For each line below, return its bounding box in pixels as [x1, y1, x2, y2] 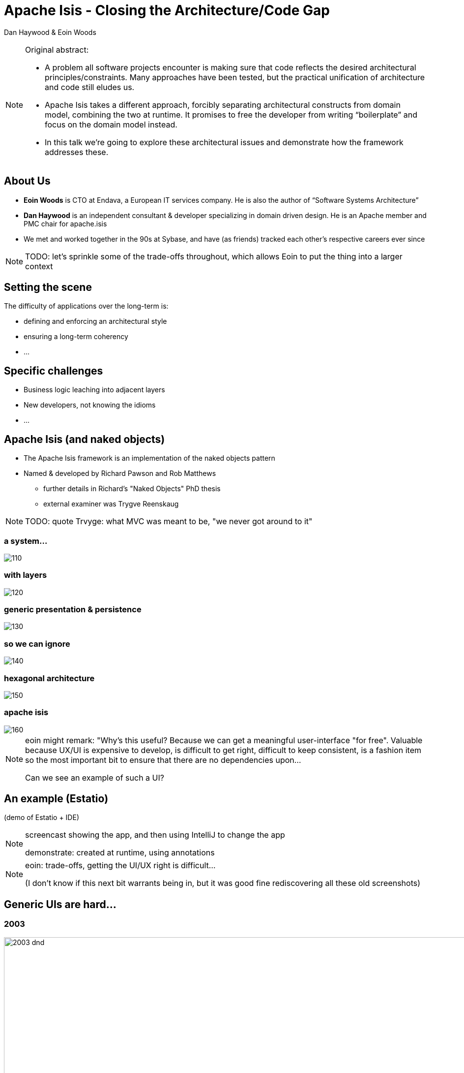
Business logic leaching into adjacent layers [24, 385, 165, 394]
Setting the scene [4, 281, 92, 294]
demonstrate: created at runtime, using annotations [25, 848, 215, 858]
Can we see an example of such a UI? [25, 772, 164, 783]
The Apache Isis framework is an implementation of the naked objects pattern [24, 454, 275, 463]
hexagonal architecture [4, 673, 95, 683]
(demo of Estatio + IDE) [4, 813, 79, 822]
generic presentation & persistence [4, 604, 142, 614]
